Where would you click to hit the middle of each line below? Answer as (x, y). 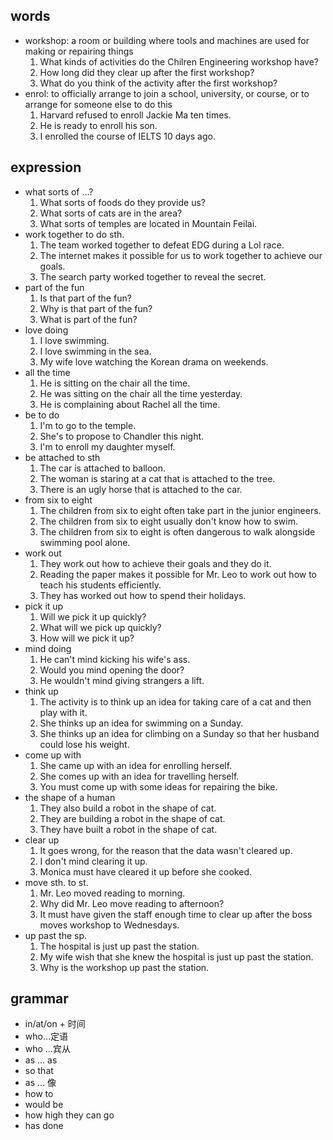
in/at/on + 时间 (55, 1024)
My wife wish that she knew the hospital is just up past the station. (176, 956)
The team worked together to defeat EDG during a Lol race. (162, 245)
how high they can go (69, 1115)
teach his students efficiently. (100, 585)
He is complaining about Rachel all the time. (130, 404)
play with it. (63, 712)
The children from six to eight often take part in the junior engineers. (180, 510)
